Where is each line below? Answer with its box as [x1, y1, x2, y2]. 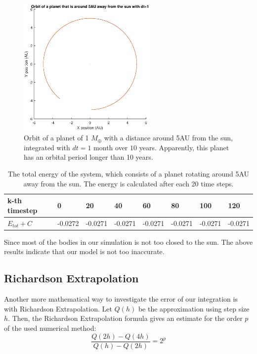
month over [93, 142, 128, 152]
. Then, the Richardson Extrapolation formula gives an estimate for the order [8, 313, 243, 323]
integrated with [24, 142, 70, 152]
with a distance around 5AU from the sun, [104, 133, 233, 143]
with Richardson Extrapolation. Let [4, 303, 112, 313]
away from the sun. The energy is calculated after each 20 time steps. [23, 178, 234, 188]
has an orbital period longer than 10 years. [24, 152, 153, 162]
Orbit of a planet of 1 [24, 133, 89, 143]
